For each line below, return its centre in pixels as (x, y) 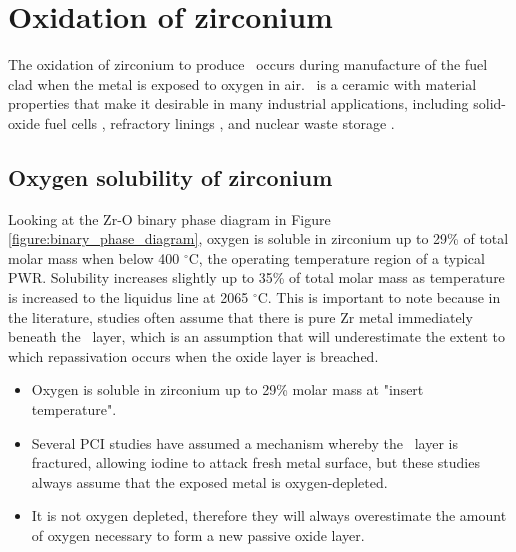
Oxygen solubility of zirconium (170, 176)
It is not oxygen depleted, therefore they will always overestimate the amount (269, 515)
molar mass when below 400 (94, 257)
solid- (489, 103)
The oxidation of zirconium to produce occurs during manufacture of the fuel (248, 64)
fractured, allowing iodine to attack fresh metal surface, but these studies (255, 462)
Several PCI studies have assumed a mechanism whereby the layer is (244, 442)
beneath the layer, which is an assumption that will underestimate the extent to (256, 336)
